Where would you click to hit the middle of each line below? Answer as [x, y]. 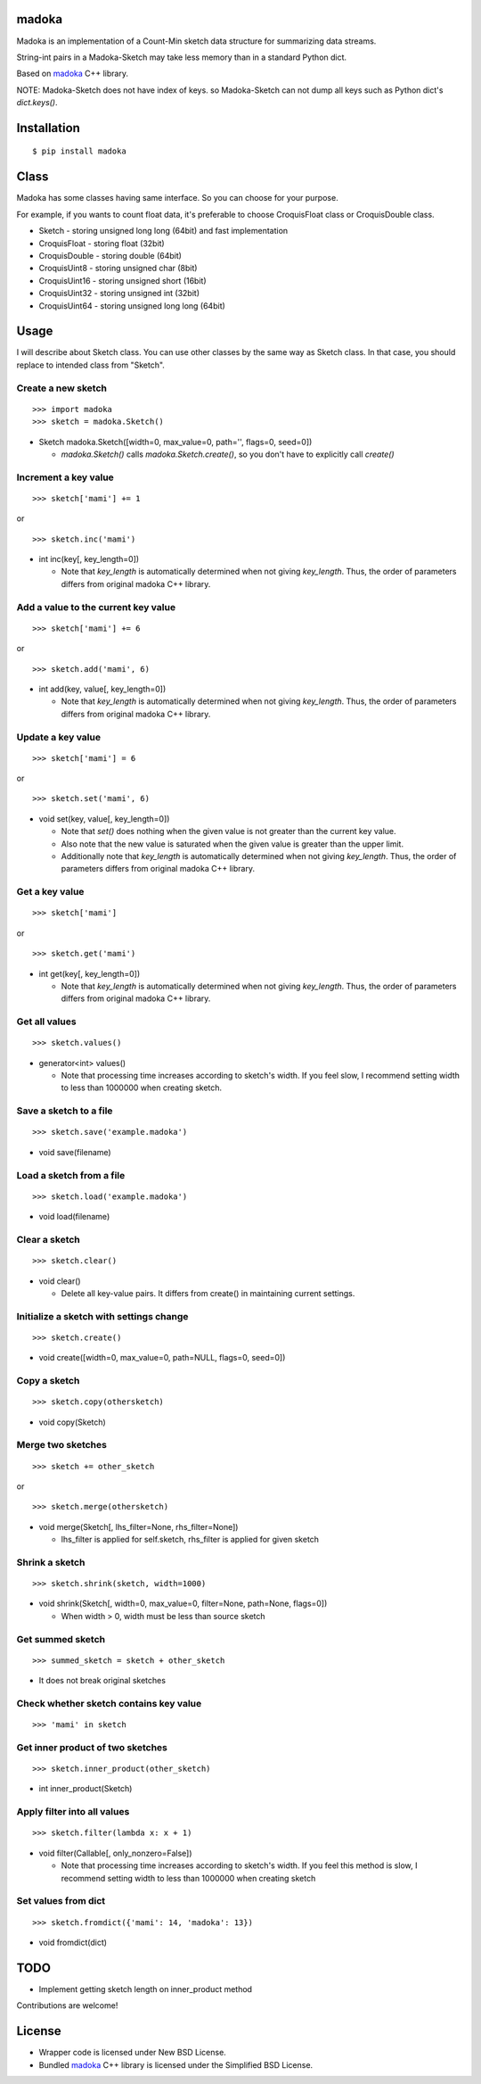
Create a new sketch [61, 388]
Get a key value [50, 892]
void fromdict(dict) [73, 1942]
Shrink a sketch [51, 1562]
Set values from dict [61, 1901]
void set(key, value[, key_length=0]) [104, 819]
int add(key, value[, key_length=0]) [102, 689]
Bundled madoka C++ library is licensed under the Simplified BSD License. [176, 2064]
